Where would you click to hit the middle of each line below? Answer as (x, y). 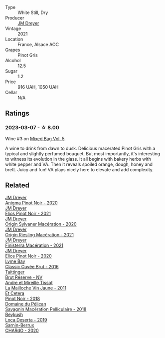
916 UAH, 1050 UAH (38, 87)
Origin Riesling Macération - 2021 (39, 234)
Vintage (13, 29)
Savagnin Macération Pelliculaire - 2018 (46, 309)
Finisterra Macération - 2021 (34, 245)
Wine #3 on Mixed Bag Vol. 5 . (35, 138)
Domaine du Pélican (26, 304)
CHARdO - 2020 (22, 330)
